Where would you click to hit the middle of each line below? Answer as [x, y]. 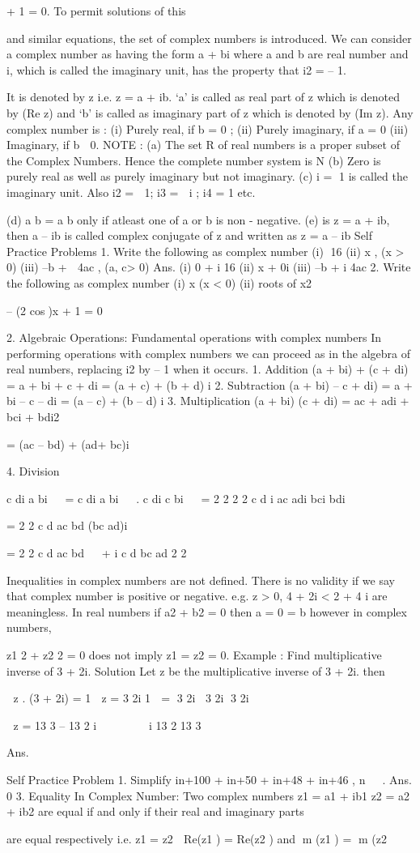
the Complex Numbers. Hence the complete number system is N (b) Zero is [194, 160]
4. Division [33, 471]
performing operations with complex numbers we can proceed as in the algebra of [209, 353]
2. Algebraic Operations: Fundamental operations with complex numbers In [194, 337]
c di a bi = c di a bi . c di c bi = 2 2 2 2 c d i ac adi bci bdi [176, 498]
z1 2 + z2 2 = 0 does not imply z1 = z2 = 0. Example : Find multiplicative [194, 655]
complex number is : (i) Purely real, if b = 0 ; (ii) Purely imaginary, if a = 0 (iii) [208, 128]
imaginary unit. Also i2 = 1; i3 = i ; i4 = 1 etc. [131, 192]
